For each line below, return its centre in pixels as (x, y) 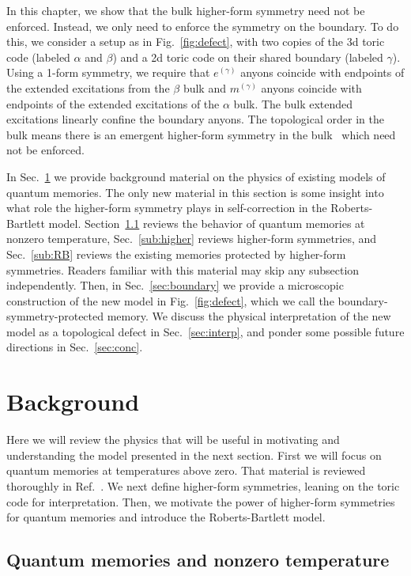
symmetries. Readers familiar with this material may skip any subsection (183, 269)
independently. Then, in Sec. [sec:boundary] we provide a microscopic (175, 285)
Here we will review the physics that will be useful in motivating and (173, 440)
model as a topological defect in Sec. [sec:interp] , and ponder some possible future (205, 331)
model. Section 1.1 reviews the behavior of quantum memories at (207, 223)
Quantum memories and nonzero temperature (198, 560)
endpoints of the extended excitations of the (113, 103)
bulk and (204, 87)
